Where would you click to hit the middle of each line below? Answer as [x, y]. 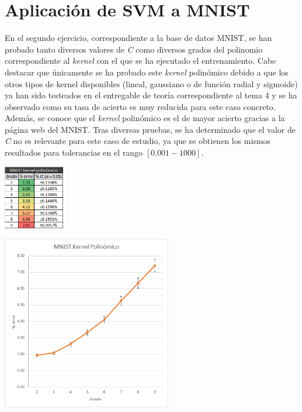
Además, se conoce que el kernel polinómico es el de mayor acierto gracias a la [145, 118]
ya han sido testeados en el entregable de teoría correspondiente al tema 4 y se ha [151, 95]
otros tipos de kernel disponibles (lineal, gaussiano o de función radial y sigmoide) [151, 83]
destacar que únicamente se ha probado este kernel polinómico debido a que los [147, 72]
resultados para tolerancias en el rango [74, 152]
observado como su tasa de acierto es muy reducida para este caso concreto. [140, 106]
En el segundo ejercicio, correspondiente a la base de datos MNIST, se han [138, 38]
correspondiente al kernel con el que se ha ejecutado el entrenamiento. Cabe [140, 61]
